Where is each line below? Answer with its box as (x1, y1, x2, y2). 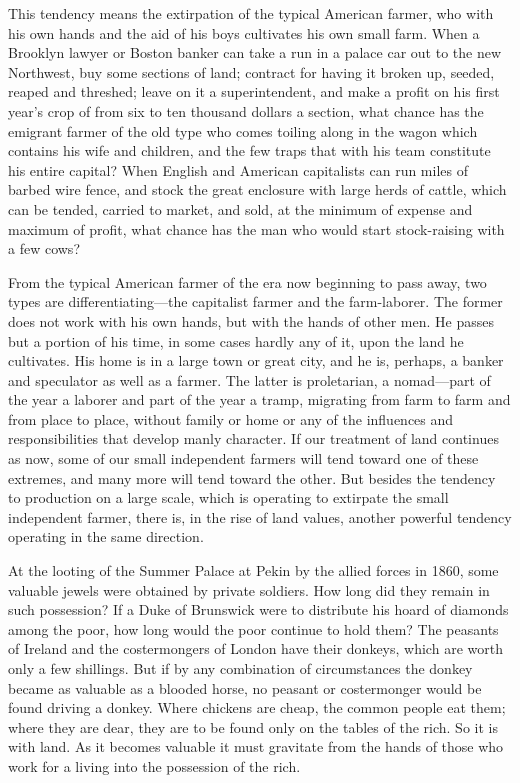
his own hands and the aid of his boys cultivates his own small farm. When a (8, 22, 480, 43)
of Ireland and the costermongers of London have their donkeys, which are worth (8, 638, 503, 659)
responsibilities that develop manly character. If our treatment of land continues (8, 428, 499, 449)
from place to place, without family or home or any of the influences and (8, 408, 454, 429)
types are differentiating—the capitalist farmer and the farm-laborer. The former (8, 291, 503, 312)
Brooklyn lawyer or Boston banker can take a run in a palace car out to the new (8, 42, 502, 63)
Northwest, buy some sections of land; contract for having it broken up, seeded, (8, 61, 495, 82)
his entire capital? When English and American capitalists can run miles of (8, 159, 468, 180)
